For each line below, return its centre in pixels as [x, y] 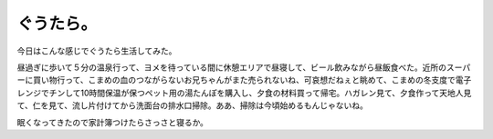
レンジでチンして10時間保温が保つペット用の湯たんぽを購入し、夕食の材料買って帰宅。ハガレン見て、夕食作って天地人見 [244, 93]
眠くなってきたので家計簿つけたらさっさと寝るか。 [113, 122]
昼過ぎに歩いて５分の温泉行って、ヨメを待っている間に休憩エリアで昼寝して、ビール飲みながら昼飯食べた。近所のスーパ [244, 67]
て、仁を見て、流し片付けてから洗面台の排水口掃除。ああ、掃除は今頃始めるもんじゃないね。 [193, 105]
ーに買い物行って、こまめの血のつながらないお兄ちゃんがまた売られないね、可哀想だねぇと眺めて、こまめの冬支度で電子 [244, 80]
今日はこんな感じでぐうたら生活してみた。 [97, 51]
